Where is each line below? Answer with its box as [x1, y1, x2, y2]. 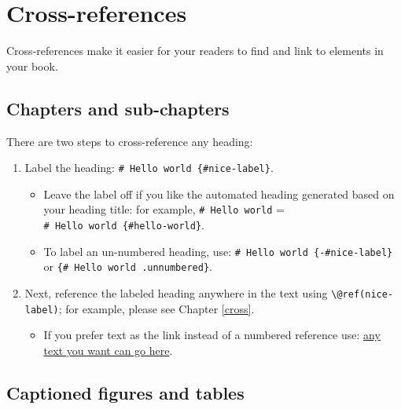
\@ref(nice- [331, 288, 394, 300]
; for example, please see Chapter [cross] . [58, 300, 255, 316]
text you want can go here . [43, 341, 173, 358]
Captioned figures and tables [6, 380, 245, 404]
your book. [6, 57, 58, 74]
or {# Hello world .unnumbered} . [43, 258, 212, 275]
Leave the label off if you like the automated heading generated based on [43, 185, 395, 202]
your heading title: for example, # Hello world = [43, 201, 285, 217]
